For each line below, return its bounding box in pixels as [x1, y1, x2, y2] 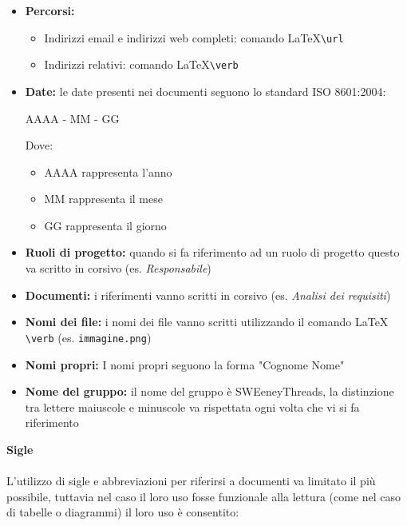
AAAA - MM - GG [25, 110, 120, 126]
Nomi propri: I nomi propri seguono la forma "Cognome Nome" [25, 356, 345, 373]
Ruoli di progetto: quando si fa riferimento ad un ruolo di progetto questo [25, 244, 400, 261]
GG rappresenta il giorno [44, 217, 167, 233]
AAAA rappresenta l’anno [44, 163, 172, 180]
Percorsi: [25, 2, 75, 18]
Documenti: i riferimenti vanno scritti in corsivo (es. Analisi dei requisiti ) [25, 286, 391, 303]
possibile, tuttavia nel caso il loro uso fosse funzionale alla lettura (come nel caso [6, 488, 401, 504]
